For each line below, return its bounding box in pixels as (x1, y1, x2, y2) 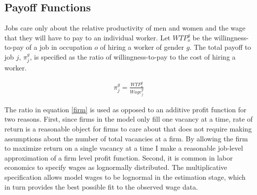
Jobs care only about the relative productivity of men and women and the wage (4, 23, 246, 33)
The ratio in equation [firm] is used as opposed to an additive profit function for (4, 104, 247, 114)
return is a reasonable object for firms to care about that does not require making (4, 123, 252, 133)
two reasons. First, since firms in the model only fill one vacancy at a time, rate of (4, 114, 253, 124)
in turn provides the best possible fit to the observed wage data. (4, 181, 198, 192)
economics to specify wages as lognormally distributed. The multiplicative (4, 162, 227, 172)
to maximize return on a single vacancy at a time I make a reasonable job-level (4, 143, 243, 153)
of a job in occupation (26, 42, 92, 52)
